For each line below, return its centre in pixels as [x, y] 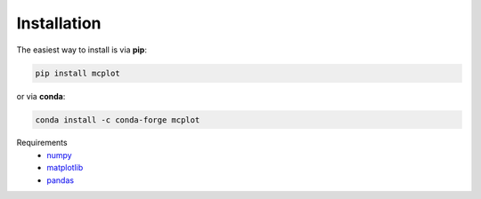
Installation [59, 23]
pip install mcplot [77, 73]
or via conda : [41, 96]
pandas [61, 180]
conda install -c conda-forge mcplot [118, 119]
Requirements [42, 143]
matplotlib [65, 168]
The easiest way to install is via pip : [82, 50]
